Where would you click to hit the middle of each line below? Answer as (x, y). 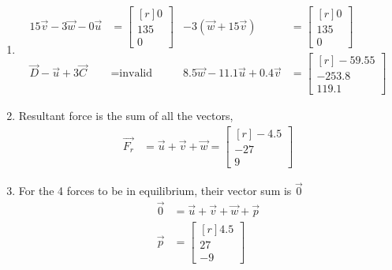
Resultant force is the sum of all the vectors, (126, 116)
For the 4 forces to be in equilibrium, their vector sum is (155, 191)
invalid (136, 74)
